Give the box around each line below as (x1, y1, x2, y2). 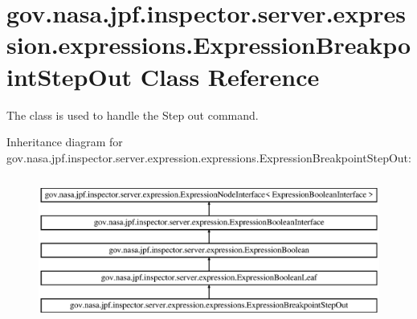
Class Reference (140, 59, 320, 92)
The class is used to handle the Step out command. (6, 106, 259, 123)
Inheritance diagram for (6, 133, 123, 150)
